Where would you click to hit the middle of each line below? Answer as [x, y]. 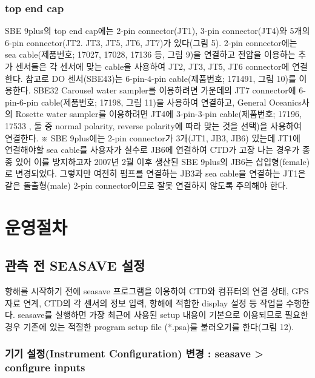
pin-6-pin [22, 102]
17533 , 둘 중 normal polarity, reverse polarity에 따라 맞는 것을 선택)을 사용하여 [153, 125]
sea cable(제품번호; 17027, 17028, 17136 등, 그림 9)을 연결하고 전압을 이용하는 [150, 54]
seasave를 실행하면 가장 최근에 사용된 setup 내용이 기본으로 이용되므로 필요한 [163, 315]
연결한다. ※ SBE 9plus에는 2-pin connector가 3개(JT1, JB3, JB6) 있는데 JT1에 [153, 137]
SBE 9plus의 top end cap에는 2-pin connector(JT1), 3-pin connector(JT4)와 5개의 [157, 31]
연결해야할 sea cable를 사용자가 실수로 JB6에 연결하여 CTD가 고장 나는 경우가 [152, 150]
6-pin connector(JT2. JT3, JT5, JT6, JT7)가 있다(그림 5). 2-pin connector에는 [151, 42]
